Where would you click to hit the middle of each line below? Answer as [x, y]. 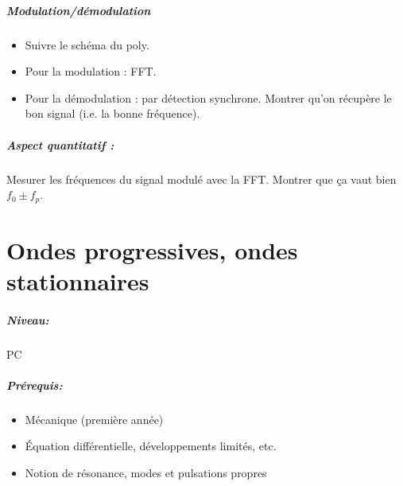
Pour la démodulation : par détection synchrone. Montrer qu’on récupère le [208, 97]
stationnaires [78, 280]
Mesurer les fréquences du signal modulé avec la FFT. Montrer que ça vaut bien [201, 179]
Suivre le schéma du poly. [87, 44]
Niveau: [28, 319]
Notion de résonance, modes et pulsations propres [146, 473]
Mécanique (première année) [94, 419]
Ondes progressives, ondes [152, 249]
